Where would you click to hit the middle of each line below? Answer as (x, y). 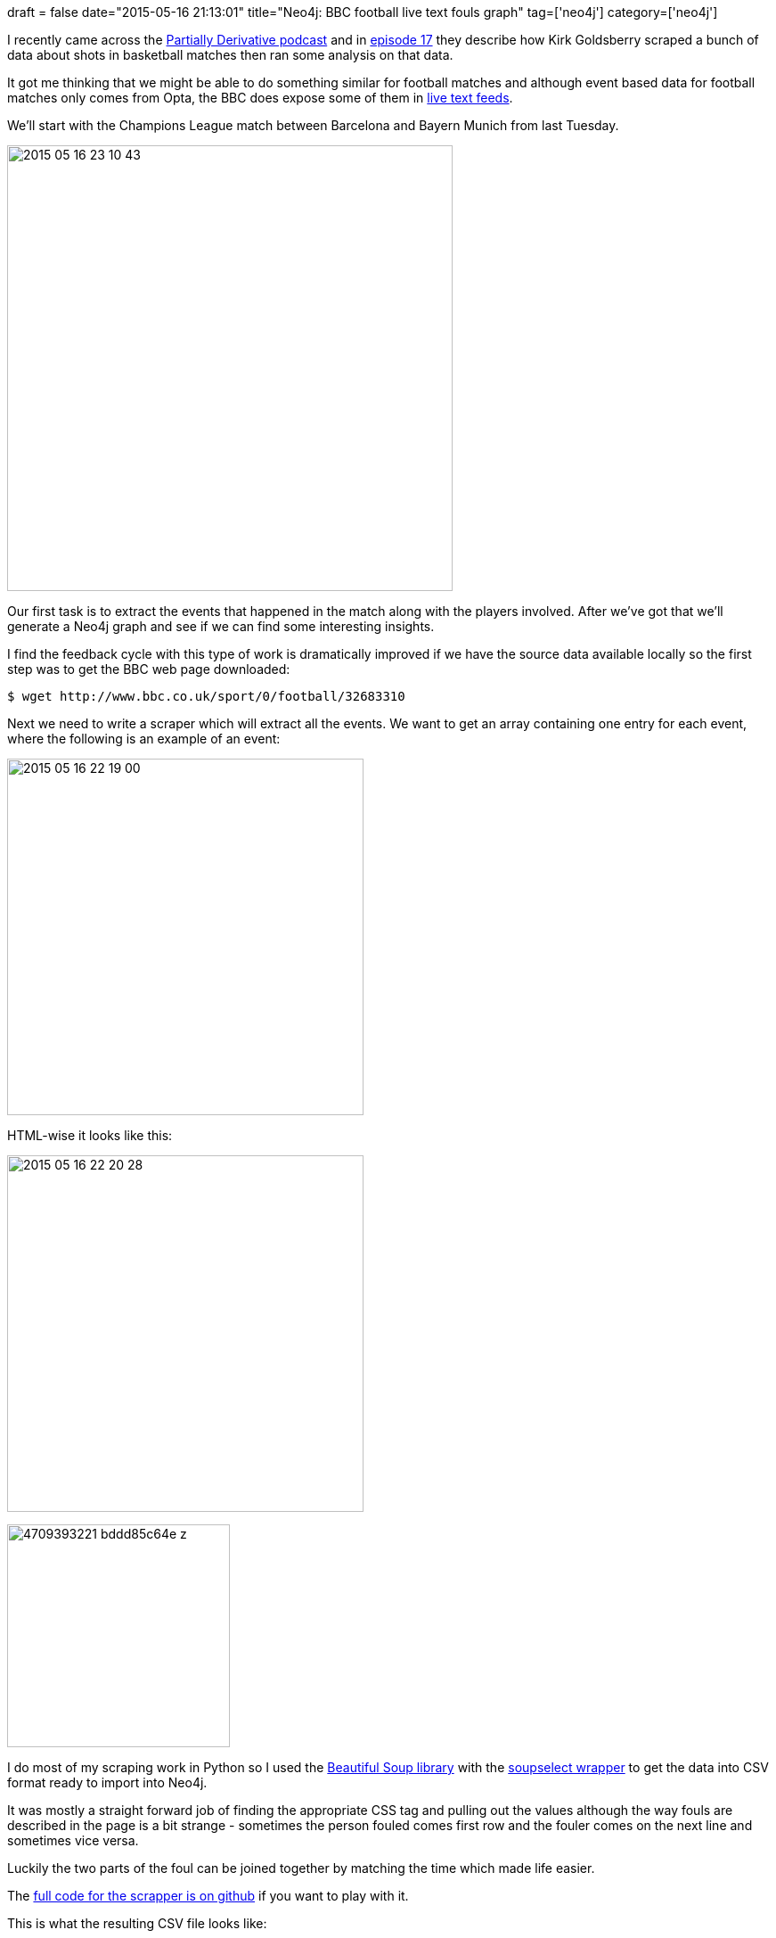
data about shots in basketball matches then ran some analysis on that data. (230, 55)
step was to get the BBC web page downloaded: (149, 669)
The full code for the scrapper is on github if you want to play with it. (208, 1896)
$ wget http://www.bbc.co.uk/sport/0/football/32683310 (206, 696)
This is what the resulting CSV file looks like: (137, 1923)
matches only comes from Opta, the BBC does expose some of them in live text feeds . (260, 98)
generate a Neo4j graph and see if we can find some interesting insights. (221, 626)
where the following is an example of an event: (144, 739)
